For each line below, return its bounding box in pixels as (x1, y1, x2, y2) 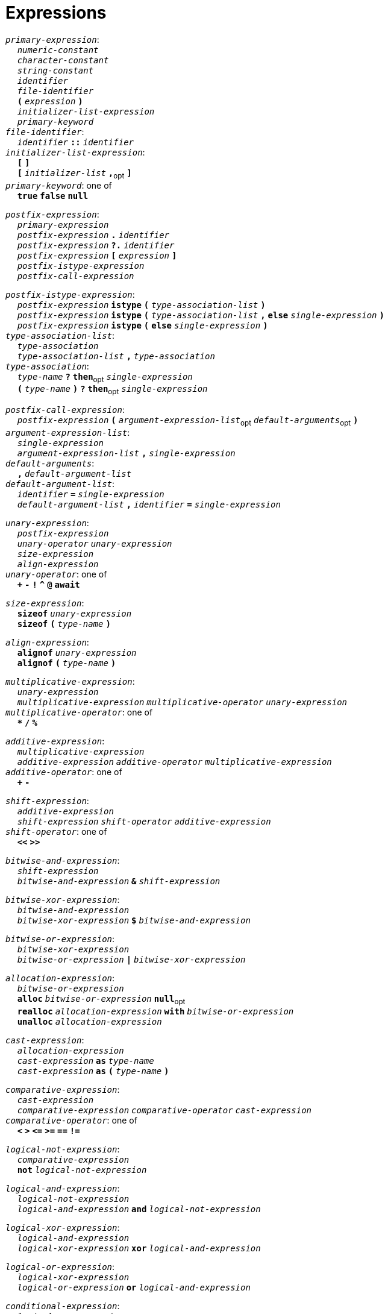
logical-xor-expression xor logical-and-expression (17, 1243, 261, 1253)
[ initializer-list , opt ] (17, 168, 132, 180)
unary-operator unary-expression (17, 538, 172, 549)
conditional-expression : (5, 1300, 120, 1311)
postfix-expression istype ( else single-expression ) (17, 320, 268, 330)
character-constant (17, 55, 109, 65)
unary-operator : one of (5, 568, 107, 579)
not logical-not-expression (17, 1165, 147, 1175)
